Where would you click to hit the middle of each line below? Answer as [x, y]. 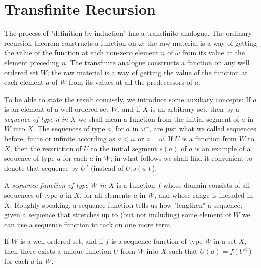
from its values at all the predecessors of [130, 82]
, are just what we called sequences [203, 128]
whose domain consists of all [207, 185]
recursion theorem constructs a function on [70, 42]
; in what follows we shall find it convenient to [181, 158]
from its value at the [214, 53]
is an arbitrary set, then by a [195, 109]
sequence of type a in [36, 118]
